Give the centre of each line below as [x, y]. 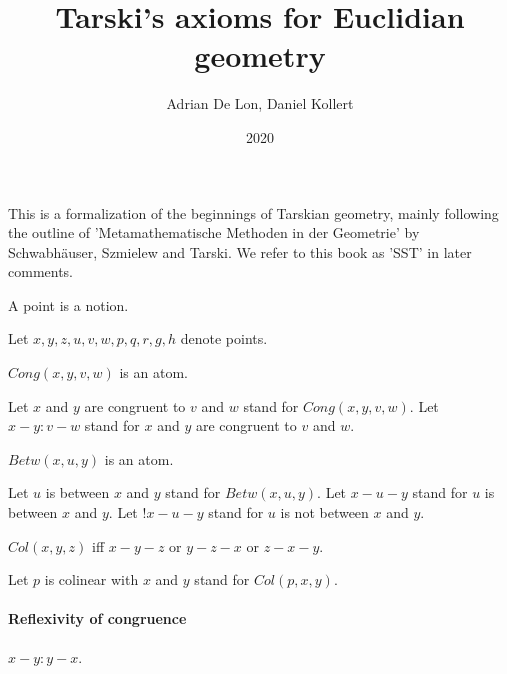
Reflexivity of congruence [97, 618]
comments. [41, 271]
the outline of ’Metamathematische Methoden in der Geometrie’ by [214, 232]
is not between [324, 512]
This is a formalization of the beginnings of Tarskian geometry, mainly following [253, 212]
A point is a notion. [68, 304]
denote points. [224, 338]
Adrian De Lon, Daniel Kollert [260, 103]
